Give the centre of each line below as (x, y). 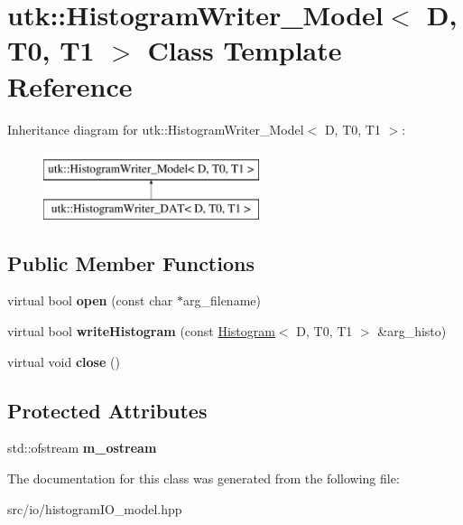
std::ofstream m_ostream (82, 448)
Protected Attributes (107, 410)
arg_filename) (222, 300)
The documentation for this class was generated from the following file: (204, 478)
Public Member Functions (131, 262)
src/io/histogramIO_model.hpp (95, 508)
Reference (70, 85)
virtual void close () (64, 361)
